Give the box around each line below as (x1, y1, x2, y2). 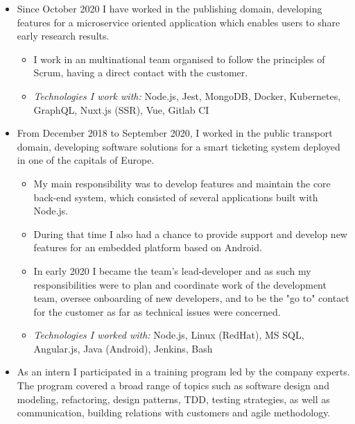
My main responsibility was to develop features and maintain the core (33, 176, 331, 190)
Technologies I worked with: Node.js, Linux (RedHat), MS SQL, (33, 328, 304, 342)
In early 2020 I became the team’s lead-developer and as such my (33, 263, 311, 278)
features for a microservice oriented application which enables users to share (17, 15, 340, 29)
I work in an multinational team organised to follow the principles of (33, 51, 325, 66)
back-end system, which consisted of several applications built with (33, 189, 318, 204)
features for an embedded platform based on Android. (33, 240, 262, 255)
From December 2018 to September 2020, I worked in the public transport (17, 126, 333, 140)
